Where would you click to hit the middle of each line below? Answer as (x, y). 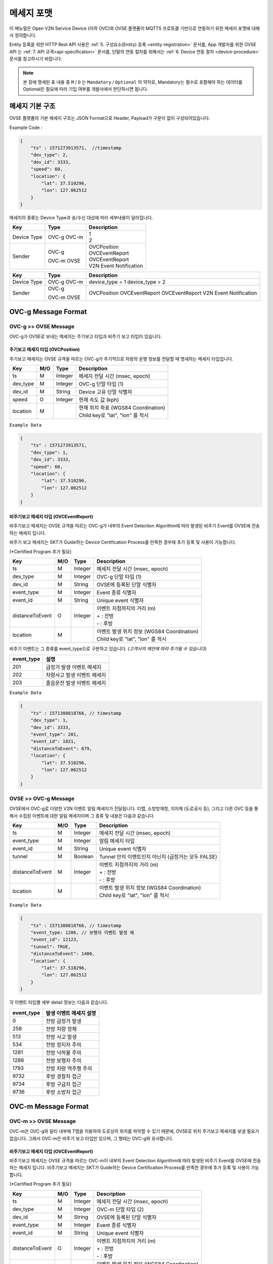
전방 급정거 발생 (64, 1021)
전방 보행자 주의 (64, 1060)
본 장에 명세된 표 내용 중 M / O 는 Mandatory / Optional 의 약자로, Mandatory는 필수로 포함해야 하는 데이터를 (133, 82)
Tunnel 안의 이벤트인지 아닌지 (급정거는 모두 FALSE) (158, 857)
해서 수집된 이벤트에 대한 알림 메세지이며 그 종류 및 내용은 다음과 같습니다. (82, 816)
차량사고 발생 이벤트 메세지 (76, 675)
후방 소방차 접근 (64, 1092)
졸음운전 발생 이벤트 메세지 (76, 683)
